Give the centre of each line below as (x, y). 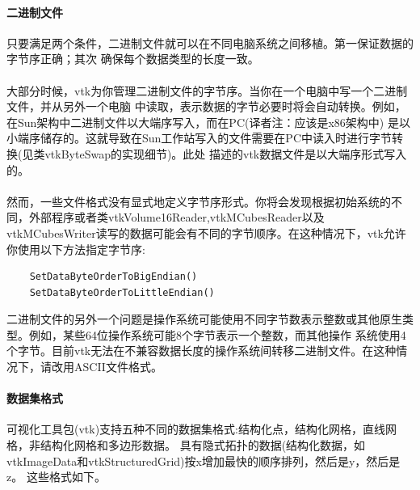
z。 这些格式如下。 (56, 477)
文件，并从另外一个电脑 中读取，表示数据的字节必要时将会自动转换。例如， (206, 106)
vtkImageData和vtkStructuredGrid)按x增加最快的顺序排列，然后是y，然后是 (204, 460)
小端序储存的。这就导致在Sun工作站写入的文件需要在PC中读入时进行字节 (199, 138)
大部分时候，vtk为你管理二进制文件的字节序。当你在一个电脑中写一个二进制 (207, 90)
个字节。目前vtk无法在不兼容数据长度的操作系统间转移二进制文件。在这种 (202, 351)
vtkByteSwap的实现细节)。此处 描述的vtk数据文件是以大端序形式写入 (226, 153)
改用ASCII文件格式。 (107, 367)
